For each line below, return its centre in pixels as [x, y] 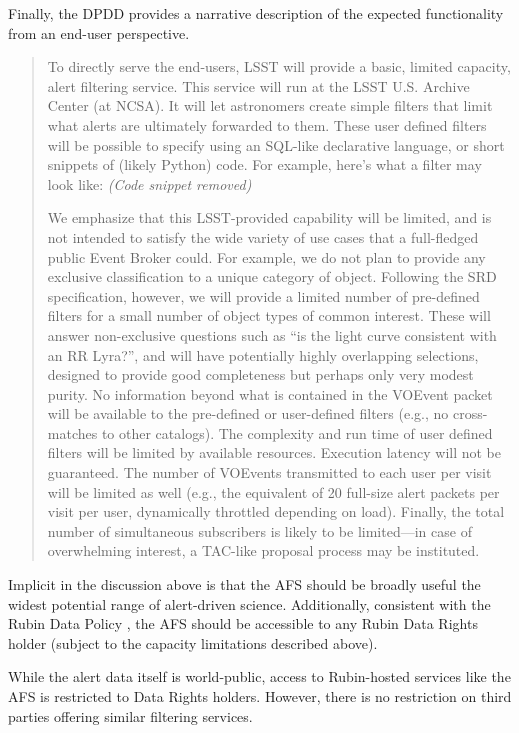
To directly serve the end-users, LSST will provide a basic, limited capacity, [279, 66]
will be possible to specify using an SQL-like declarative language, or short [276, 144]
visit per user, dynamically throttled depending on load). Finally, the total [276, 511]
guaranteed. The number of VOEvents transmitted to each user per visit [269, 472]
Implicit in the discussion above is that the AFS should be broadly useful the [244, 584]
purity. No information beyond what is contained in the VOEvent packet [270, 393]
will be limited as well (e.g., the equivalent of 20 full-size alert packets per [273, 491]
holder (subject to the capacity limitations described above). [193, 642]
